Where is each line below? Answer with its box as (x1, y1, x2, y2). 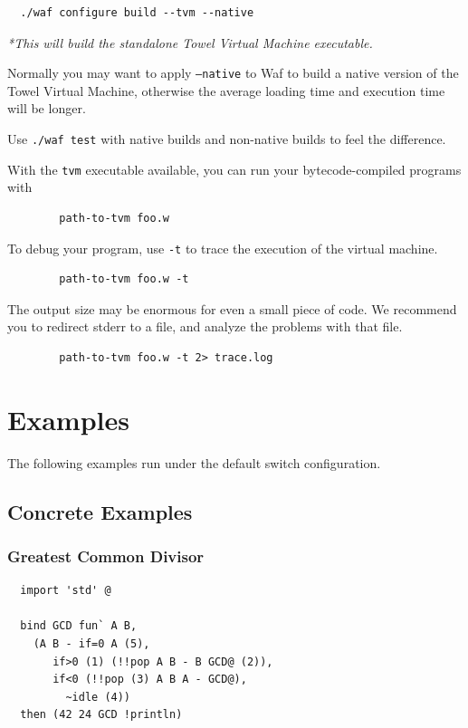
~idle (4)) (65, 690, 131, 704)
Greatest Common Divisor (7, 544, 205, 567)
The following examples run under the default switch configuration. (7, 453, 381, 472)
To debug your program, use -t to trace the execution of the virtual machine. (7, 238, 438, 257)
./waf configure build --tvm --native (20, 6, 254, 19)
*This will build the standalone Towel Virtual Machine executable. (7, 33, 373, 52)
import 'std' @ (20, 584, 111, 598)
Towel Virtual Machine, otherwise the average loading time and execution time (7, 81, 445, 100)
